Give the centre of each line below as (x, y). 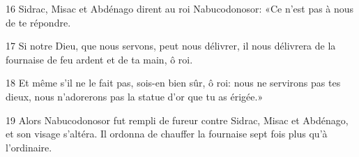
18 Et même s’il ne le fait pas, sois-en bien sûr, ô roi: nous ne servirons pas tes (173, 83)
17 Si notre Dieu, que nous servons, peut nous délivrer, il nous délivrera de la (171, 46)
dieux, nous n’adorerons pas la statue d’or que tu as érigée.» (135, 96)
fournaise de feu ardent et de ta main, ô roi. (99, 59)
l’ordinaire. (29, 147)
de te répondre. (38, 22)
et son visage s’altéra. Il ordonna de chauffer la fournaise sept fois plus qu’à (167, 134)
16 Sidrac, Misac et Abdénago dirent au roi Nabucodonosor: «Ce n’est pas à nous (180, 8)
